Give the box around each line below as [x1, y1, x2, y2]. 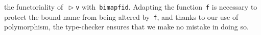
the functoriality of [4, 2, 63, 12]
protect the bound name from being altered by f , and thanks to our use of [4, 11, 239, 22]
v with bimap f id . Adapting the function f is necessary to [76, 2, 257, 12]
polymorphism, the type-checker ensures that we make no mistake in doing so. [4, 21, 249, 32]
